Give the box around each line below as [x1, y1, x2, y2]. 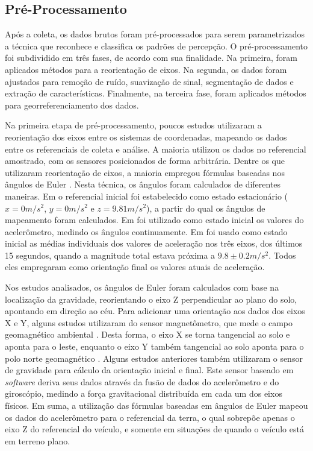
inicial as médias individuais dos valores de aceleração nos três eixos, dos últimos [5, 237, 303, 250]
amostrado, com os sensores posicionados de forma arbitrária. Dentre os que [5, 154, 285, 167]
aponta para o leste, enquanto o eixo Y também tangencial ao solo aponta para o [5, 340, 304, 353]
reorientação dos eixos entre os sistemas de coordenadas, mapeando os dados [5, 130, 287, 143]
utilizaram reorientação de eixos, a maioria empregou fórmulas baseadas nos [5, 166, 285, 178]
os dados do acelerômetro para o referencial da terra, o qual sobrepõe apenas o [5, 411, 295, 423]
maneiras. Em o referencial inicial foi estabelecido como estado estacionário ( [5, 189, 288, 202]
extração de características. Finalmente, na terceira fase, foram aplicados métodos [5, 87, 306, 99]
